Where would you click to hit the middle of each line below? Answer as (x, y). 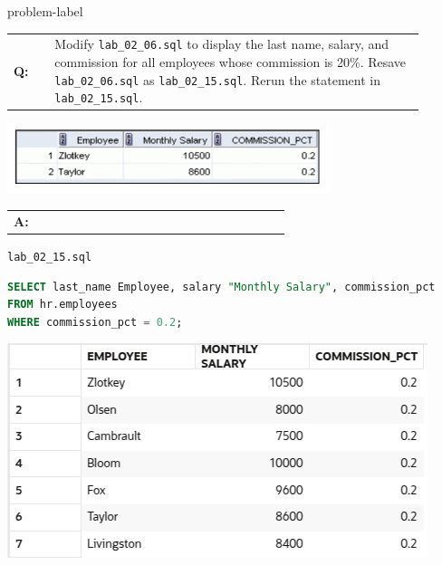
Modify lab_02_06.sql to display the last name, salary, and (222, 44)
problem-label (45, 11)
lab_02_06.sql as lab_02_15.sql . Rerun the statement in (217, 79)
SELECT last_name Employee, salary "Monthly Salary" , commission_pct (221, 287)
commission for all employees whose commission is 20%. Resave (231, 62)
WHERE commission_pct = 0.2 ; (95, 322)
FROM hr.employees (62, 305)
